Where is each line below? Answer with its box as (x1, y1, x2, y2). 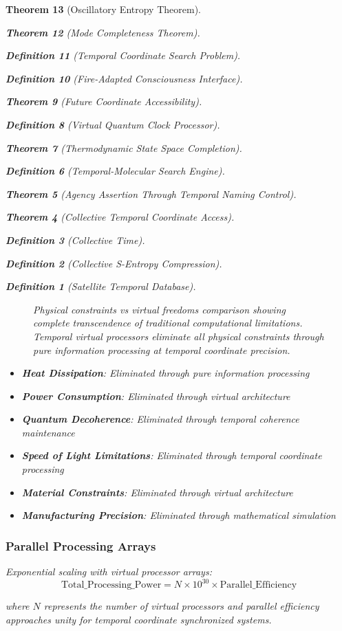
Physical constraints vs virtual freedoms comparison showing (33, 302, 286, 316)
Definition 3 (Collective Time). (6, 232, 145, 247)
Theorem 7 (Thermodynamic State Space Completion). (6, 140, 242, 155)
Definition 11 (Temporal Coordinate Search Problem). (6, 48, 241, 63)
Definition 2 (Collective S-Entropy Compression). (6, 256, 222, 270)
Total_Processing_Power (61, 580, 162, 590)
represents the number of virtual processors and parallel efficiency (43, 599, 319, 613)
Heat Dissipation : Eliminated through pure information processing (21, 366, 310, 380)
